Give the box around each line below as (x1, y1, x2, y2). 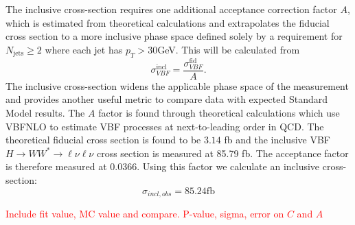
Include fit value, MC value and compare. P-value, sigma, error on (5, 206, 284, 221)
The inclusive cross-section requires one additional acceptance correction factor (5, 2, 337, 16)
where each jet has (45, 42, 123, 56)
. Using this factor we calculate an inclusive (137, 159, 320, 174)
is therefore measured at (5, 159, 107, 174)
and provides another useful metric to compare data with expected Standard (5, 92, 328, 106)
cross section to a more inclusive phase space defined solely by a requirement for (5, 29, 343, 43)
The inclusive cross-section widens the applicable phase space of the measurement (5, 78, 349, 93)
